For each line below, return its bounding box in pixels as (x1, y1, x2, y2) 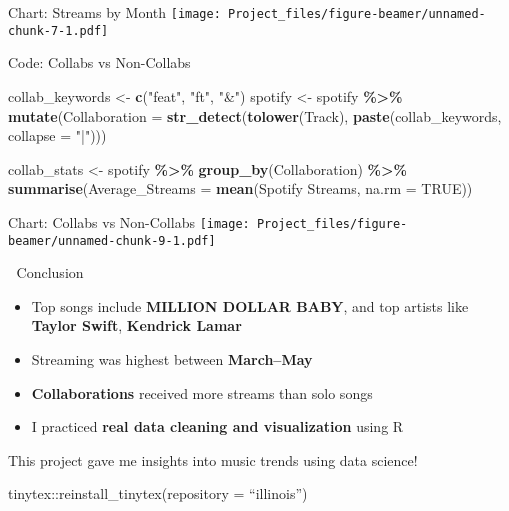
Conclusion (16, 262, 84, 283)
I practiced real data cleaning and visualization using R (31, 416, 404, 437)
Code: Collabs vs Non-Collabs (8, 52, 191, 73)
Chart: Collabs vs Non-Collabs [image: (8, 211, 250, 232)
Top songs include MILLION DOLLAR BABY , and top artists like (31, 295, 469, 316)
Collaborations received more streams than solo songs (31, 382, 373, 403)
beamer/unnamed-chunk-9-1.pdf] (8, 233, 216, 248)
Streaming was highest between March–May (31, 348, 313, 369)
